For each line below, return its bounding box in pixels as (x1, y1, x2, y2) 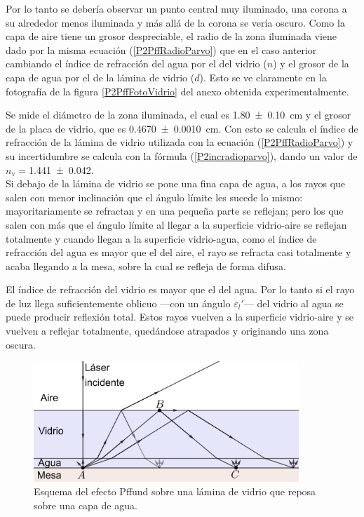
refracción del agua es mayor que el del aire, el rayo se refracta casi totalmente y (6, 245, 351, 260)
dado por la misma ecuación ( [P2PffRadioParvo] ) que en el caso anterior (6, 42, 317, 57)
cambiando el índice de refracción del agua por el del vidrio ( (6, 56, 267, 71)
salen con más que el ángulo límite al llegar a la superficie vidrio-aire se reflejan (6, 217, 347, 231)
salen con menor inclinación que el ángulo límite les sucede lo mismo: (6, 189, 303, 204)
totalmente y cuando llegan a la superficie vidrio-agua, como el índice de (6, 231, 317, 246)
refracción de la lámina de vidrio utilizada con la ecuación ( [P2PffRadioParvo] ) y (6, 135, 353, 149)
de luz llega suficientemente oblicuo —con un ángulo (6, 295, 231, 310)
